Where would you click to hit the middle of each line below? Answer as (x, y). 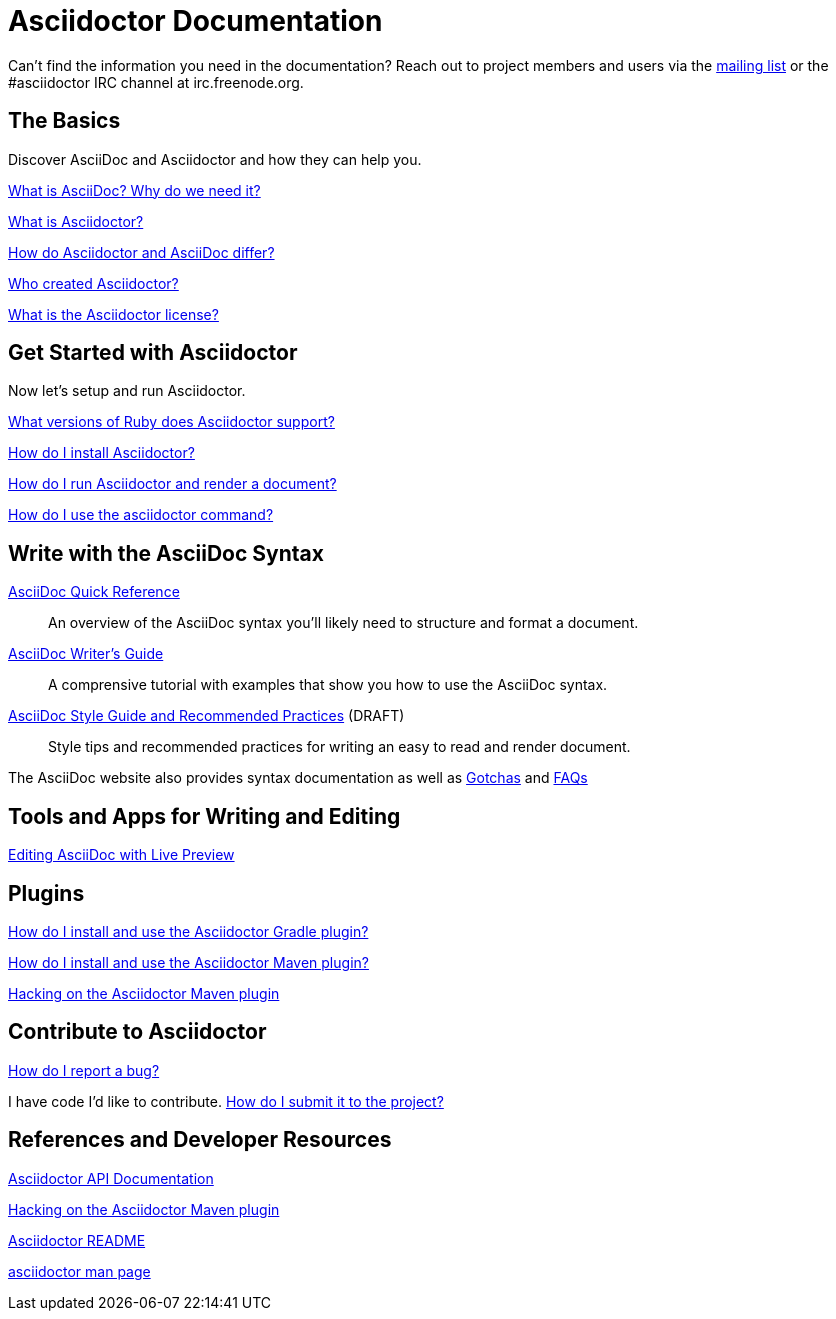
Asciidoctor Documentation (195, 21)
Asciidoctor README (77, 1240)
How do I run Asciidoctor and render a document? (172, 484)
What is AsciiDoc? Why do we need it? (134, 190)
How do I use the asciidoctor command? (141, 515)
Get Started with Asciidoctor (153, 353)
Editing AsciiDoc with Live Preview (121, 855)
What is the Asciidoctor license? (113, 314)
